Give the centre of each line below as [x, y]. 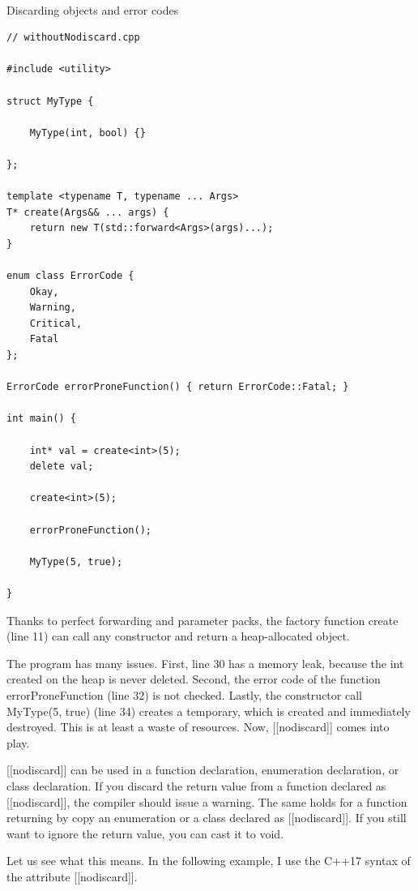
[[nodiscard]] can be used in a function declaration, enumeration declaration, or [203, 770]
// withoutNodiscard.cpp [73, 38]
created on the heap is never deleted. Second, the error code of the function [194, 679]
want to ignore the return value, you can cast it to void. [145, 833]
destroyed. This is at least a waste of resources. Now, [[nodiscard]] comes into [198, 727]
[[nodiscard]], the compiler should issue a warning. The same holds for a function [207, 801]
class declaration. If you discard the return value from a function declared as [196, 785]
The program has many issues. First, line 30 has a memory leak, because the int [205, 663]
